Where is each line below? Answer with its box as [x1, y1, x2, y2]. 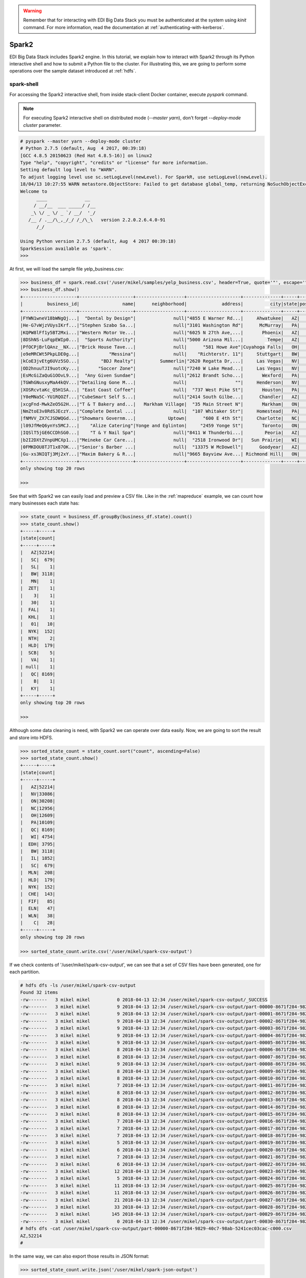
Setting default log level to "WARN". [20, 167, 117, 173]
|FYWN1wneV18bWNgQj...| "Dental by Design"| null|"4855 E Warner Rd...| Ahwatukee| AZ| [20, 315, 300, 321]
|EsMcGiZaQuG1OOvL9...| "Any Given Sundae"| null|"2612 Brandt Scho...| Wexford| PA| [20, 373, 300, 378]
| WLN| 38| [20, 912, 56, 919]
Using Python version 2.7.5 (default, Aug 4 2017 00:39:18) [20, 238, 176, 244]
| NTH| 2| [20, 635, 56, 641]
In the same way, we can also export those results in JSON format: [9, 1253, 149, 1259]
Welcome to [20, 188, 47, 194]
